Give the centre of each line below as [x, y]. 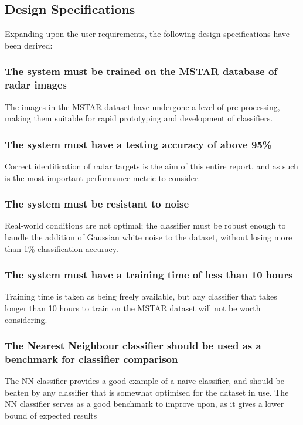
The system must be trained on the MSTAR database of [141, 71]
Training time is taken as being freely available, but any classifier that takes [141, 296]
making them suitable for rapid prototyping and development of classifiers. [139, 118]
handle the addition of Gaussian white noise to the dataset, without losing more [149, 237]
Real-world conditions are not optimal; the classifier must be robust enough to [145, 225]
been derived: [29, 45]
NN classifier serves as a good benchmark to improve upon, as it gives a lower [144, 404]
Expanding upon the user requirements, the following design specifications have [147, 34]
